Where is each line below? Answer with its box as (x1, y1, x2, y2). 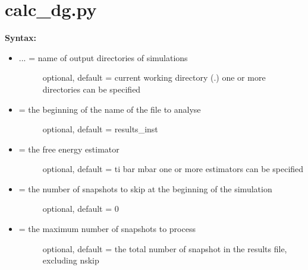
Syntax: (5, 31, 36, 44)
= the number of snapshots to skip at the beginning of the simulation (18, 182, 272, 195)
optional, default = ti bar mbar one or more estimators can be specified (42, 163, 304, 175)
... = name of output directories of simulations (18, 51, 188, 63)
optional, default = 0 (42, 202, 119, 215)
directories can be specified (42, 82, 141, 95)
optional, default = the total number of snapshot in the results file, (42, 242, 287, 255)
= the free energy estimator (18, 142, 120, 155)
